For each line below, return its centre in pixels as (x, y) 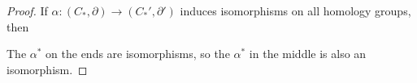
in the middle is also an (308, 54)
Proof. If (27, 10)
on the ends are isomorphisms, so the (138, 54)
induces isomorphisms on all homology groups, (295, 10)
